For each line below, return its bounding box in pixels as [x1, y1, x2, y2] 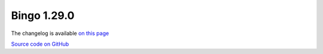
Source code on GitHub [11, 40, 69, 47]
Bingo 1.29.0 [11, 9, 75, 22]
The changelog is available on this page [11, 30, 109, 37]
